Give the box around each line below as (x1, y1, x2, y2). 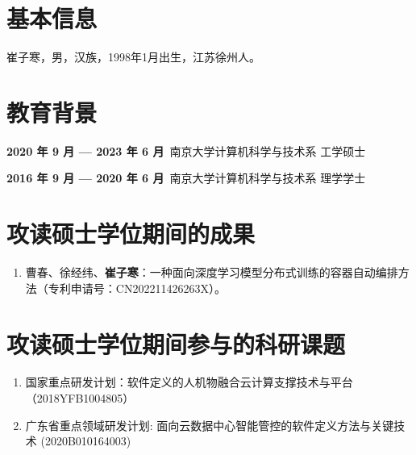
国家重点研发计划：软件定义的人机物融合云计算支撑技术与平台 (25, 374, 353, 390)
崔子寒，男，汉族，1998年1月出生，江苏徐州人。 (6, 48, 260, 65)
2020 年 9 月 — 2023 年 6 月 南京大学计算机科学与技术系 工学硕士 (6, 142, 366, 159)
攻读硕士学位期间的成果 (6, 217, 256, 250)
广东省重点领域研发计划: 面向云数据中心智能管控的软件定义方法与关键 (25, 416, 394, 433)
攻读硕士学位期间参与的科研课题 (6, 327, 346, 360)
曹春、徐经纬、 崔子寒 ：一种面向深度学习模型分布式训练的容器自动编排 (25, 264, 398, 281)
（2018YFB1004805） (25, 390, 135, 407)
